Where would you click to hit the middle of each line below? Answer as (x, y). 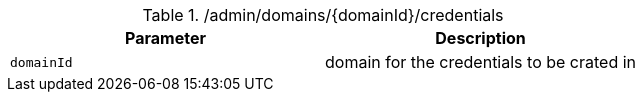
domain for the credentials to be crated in (481, 62)
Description (480, 38)
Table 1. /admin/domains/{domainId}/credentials (323, 15)
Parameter (165, 38)
